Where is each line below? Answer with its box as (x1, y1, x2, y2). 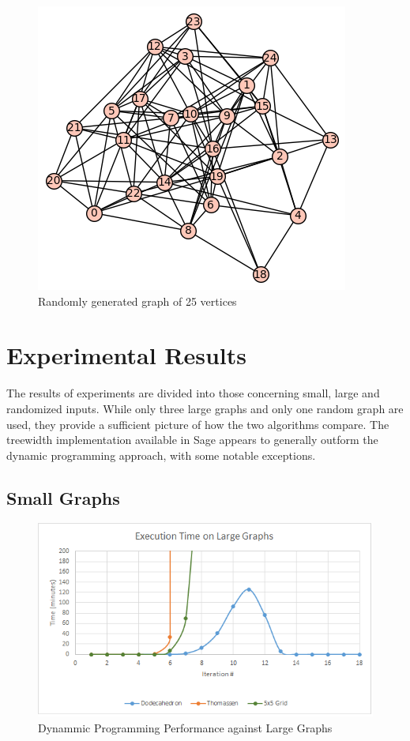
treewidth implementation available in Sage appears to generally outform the (6, 431, 378, 448)
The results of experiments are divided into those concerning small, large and (6, 385, 380, 401)
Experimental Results (6, 339, 246, 371)
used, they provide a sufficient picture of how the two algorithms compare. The (6, 416, 389, 432)
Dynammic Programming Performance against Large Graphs (38, 719, 333, 735)
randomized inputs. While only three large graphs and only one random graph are (6, 400, 404, 416)
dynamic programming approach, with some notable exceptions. (6, 446, 316, 463)
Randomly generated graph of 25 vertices (38, 292, 237, 309)
